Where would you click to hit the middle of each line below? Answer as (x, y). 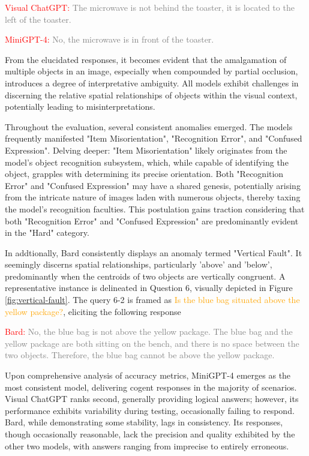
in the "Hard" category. (47, 232)
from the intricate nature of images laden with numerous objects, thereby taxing (153, 197)
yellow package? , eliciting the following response (93, 311)
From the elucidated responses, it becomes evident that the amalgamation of (146, 59)
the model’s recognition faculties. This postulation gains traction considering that (155, 208)
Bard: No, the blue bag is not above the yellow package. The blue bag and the (149, 331)
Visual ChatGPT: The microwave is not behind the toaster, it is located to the (150, 7)
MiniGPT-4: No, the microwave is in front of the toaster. (109, 39)
